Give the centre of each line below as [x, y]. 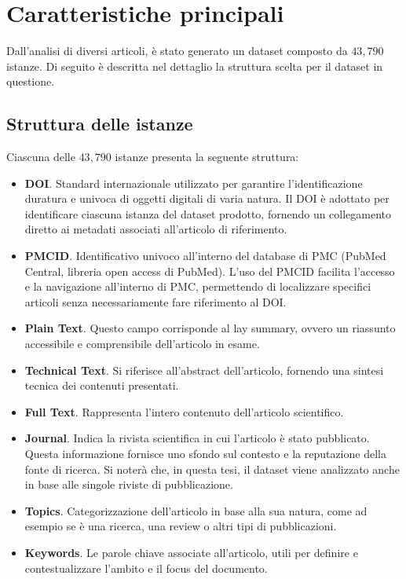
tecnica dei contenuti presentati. [102, 385]
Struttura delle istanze [100, 124]
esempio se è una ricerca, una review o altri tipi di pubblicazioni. [181, 526]
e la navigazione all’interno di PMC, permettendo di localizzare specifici [198, 286]
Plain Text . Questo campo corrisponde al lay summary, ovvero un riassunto [210, 328]
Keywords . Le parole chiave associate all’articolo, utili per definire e [191, 552]
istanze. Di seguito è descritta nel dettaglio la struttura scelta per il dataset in [195, 66]
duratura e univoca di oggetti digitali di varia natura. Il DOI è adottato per [207, 198]
